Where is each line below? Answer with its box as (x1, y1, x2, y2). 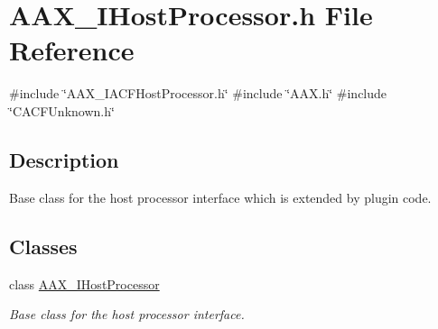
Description (9, 145, 119, 173)
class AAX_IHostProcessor (9, 274, 160, 293)
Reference (9, 32, 135, 69)
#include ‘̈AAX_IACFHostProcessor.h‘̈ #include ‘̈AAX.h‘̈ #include (9, 84, 387, 103)
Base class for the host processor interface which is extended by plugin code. (9, 187, 432, 206)
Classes (9, 232, 78, 260)
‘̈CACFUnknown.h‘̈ (9, 101, 115, 120)
